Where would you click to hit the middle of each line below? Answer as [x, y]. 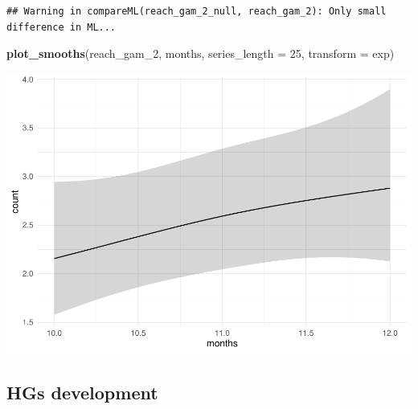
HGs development [82, 392]
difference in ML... [61, 27]
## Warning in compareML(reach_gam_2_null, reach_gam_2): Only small [197, 11]
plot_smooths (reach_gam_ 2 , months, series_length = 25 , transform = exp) [201, 53]
